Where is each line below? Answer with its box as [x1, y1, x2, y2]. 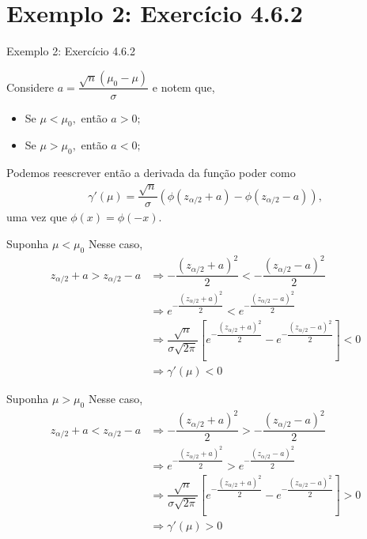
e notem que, [152, 78, 215, 95]
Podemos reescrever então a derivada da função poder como [6, 164, 296, 181]
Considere [6, 78, 55, 95]
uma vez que [6, 209, 67, 225]
